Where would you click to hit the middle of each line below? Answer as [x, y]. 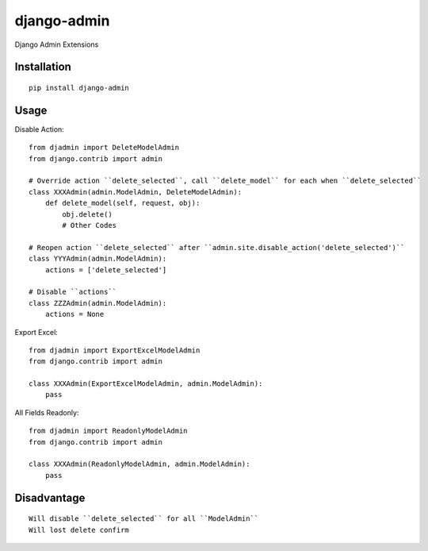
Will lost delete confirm [79, 530]
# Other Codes [90, 225]
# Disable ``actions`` [73, 292]
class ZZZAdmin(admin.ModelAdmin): [98, 303]
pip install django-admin [79, 88]
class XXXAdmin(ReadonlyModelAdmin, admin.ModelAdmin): [139, 464]
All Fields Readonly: [47, 412]
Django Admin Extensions [57, 44]
